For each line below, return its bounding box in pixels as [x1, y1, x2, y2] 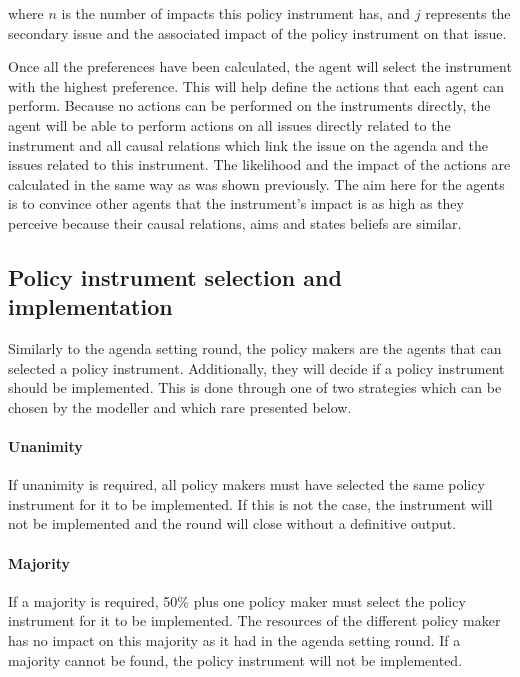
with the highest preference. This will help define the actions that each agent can [8, 75, 505, 96]
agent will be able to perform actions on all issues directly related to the [8, 114, 451, 135]
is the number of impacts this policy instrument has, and [61, 3, 411, 23]
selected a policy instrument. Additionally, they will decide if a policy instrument [8, 357, 505, 378]
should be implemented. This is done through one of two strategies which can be [8, 377, 502, 398]
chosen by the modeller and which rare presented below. [8, 396, 352, 417]
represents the [425, 3, 511, 23]
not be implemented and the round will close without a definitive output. [8, 513, 457, 534]
